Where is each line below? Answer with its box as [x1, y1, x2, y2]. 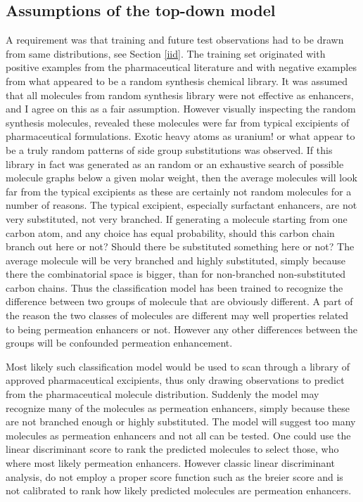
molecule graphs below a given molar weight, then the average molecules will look [6, 170, 357, 185]
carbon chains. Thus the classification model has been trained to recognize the [6, 280, 343, 295]
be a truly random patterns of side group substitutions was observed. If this [6, 142, 333, 157]
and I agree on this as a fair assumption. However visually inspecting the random [6, 101, 356, 116]
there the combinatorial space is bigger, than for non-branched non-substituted [6, 266, 346, 281]
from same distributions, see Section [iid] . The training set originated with [6, 46, 326, 60]
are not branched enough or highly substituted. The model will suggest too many [6, 414, 356, 429]
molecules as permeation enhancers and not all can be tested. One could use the [6, 427, 351, 442]
